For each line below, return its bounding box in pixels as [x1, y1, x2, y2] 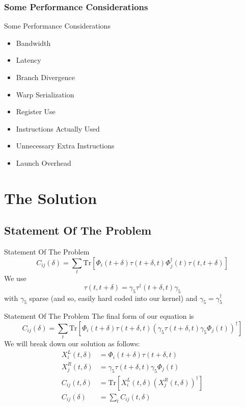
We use [4, 273, 26, 284]
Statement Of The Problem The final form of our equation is [4, 311, 194, 321]
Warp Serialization [16, 89, 74, 99]
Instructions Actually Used [16, 123, 100, 134]
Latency [16, 55, 41, 65]
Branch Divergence [16, 72, 75, 82]
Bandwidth [16, 37, 51, 48]
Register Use [16, 106, 56, 117]
